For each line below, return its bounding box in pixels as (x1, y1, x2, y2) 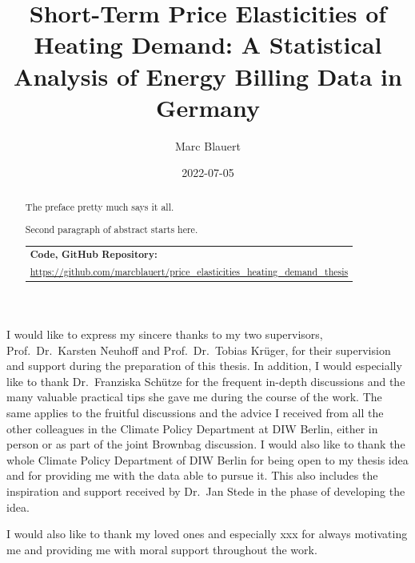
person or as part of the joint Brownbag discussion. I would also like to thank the (6, 436, 405, 452)
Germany (156, 90, 260, 123)
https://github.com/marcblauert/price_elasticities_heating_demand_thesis (30, 265, 349, 279)
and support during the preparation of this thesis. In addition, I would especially (6, 357, 402, 374)
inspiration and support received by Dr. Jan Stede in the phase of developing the (6, 482, 405, 499)
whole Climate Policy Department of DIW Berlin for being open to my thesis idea (6, 451, 409, 468)
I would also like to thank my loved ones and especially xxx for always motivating (6, 525, 408, 542)
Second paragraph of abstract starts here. (25, 223, 198, 236)
